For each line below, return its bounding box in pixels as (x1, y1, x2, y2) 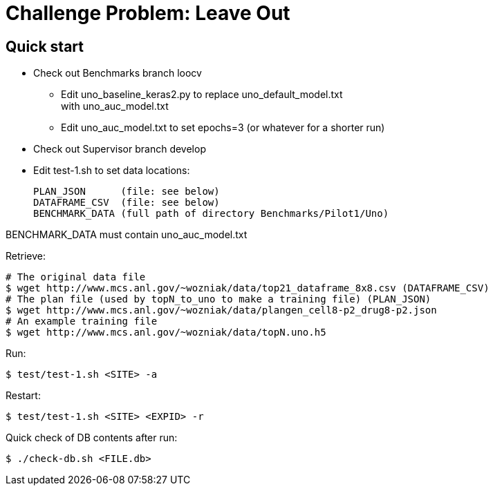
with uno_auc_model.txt (61, 100, 169, 113)
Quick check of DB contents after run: (6, 432, 178, 444)
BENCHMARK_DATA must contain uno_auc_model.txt (6, 229, 248, 241)
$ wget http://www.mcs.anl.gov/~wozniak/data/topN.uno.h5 (6, 327, 326, 338)
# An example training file (6, 316, 158, 327)
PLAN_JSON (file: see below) (33, 186, 220, 198)
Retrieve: (6, 250, 46, 262)
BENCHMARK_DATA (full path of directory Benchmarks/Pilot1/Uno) (33, 208, 389, 220)
